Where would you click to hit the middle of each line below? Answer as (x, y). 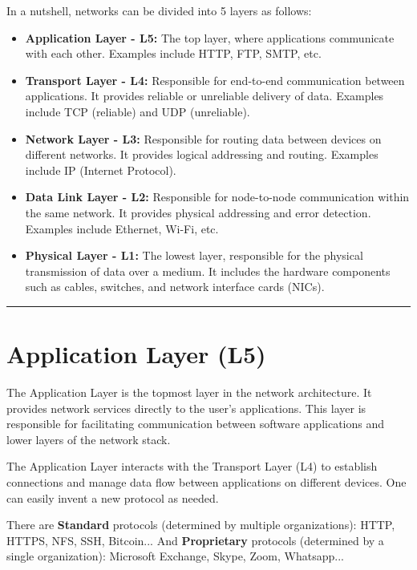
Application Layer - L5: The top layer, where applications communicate (210, 37)
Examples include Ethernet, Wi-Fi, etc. (122, 228)
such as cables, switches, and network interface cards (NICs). (175, 287)
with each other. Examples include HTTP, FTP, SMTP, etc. (173, 53)
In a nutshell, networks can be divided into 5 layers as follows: (159, 10)
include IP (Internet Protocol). (101, 170)
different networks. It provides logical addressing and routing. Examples (202, 154)
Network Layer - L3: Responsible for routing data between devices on (203, 138)
